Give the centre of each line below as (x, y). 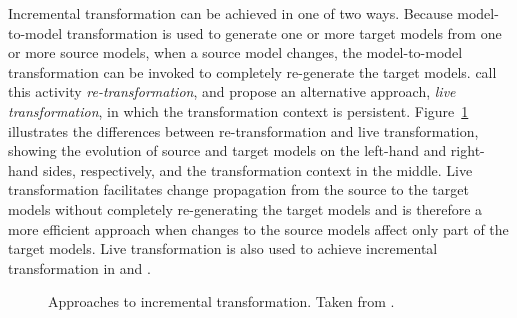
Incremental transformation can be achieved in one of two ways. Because (230, 13)
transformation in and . (79, 267)
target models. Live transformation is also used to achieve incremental (223, 248)
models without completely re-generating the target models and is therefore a (245, 208)
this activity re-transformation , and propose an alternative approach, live (232, 91)
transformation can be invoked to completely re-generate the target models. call (252, 71)
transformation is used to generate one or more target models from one (284, 32)
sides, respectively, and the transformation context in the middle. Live (258, 169)
